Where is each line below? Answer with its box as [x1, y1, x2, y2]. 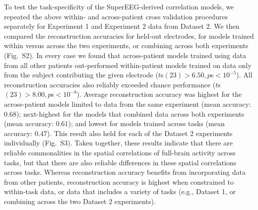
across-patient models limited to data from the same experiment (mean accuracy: [4, 98, 251, 109]
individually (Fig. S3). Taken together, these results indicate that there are [4, 138, 233, 148]
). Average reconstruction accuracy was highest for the [76, 89, 242, 99]
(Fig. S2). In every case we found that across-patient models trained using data [4, 50, 246, 60]
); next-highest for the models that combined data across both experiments [16, 108, 245, 119]
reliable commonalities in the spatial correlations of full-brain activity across [4, 147, 236, 157]
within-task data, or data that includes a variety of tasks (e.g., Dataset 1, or [4, 186, 236, 197]
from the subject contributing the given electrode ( [4, 70, 158, 80]
